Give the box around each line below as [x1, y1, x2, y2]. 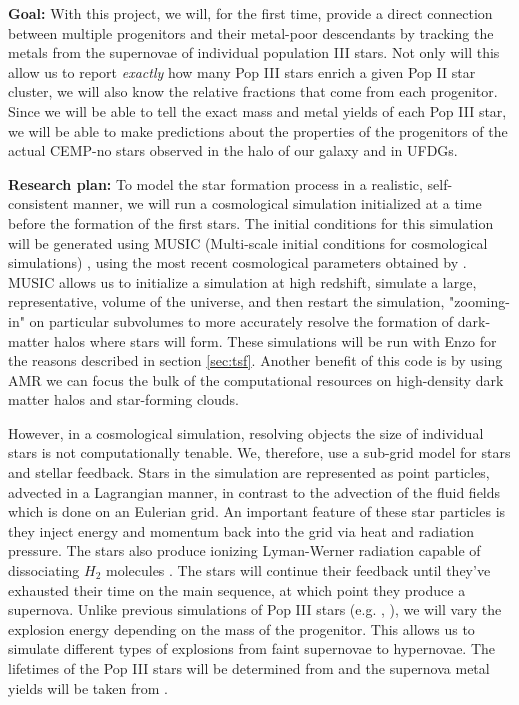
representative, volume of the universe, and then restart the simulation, [8, 291, 445, 312]
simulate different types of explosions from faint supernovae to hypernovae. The [8, 638, 496, 659]
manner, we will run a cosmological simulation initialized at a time [73, 193, 482, 214]
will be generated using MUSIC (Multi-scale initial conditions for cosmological [8, 232, 488, 253]
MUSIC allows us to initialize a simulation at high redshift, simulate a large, [8, 271, 477, 292]
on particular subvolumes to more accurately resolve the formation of [29, 310, 454, 331]
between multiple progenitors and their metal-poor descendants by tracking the [8, 22, 494, 43]
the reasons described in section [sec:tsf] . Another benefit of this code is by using [8, 350, 503, 371]
